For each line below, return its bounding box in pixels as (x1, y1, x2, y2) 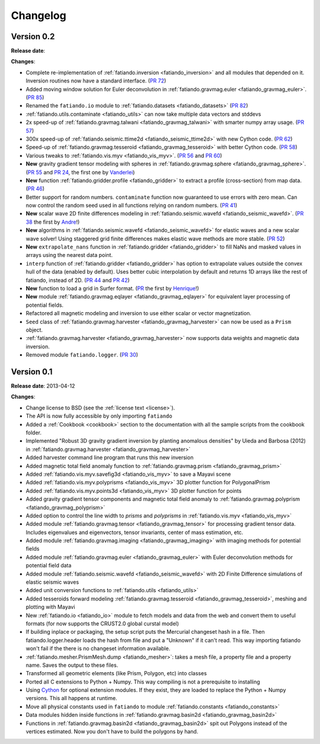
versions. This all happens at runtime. (25, 695, 118, 702)
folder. (25, 429, 41, 436)
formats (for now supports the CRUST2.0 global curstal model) (25, 620, 179, 627)
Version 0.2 (11, 31, 55, 42)
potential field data (25, 562, 72, 569)
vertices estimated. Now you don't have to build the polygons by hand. (25, 728, 199, 735)
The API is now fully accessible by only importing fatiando (25, 412, 172, 419)
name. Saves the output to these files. (25, 662, 119, 669)
